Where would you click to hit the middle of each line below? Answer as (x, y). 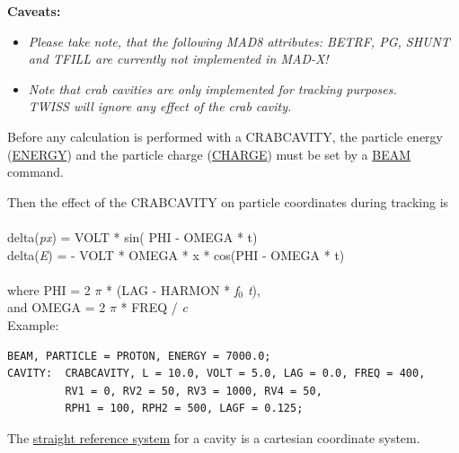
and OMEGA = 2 (57, 307)
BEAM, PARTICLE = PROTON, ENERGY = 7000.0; (139, 356)
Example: (33, 324)
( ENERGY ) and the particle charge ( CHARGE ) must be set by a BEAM (209, 154)
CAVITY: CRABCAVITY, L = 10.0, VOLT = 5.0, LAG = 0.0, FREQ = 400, (216, 374)
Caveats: (34, 11)
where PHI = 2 (49, 289)
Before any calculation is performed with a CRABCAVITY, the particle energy (225, 136)
